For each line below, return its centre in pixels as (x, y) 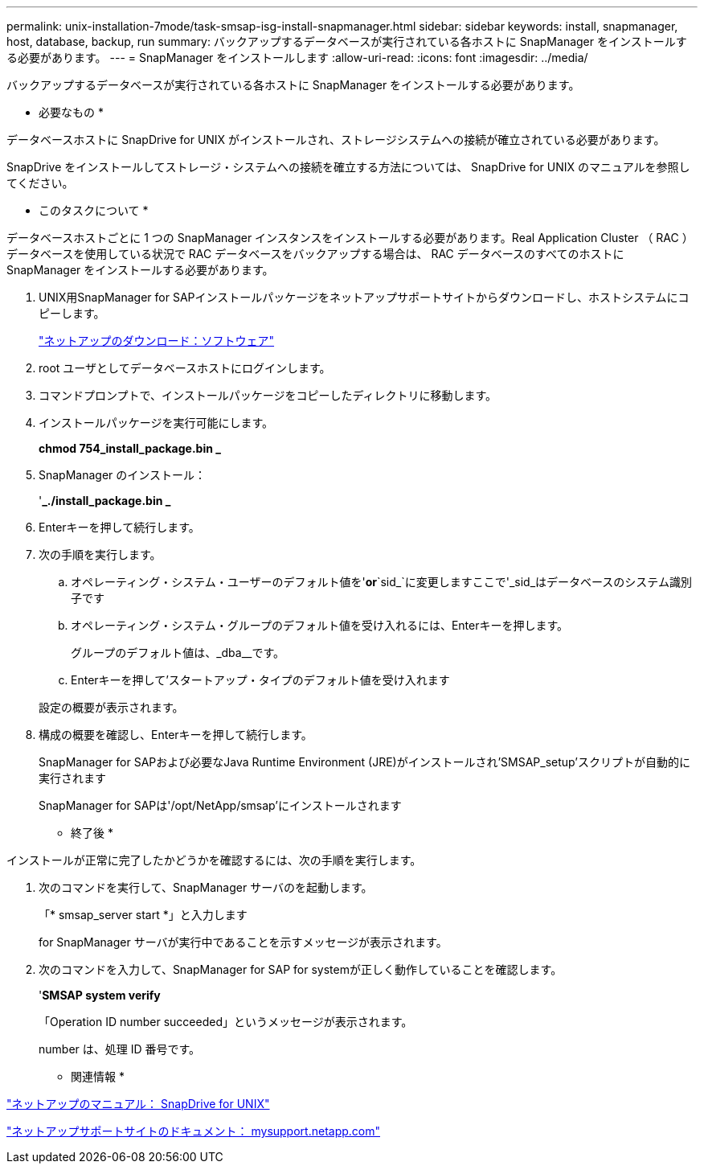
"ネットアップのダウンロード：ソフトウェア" (157, 341)
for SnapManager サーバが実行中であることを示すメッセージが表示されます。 (243, 942)
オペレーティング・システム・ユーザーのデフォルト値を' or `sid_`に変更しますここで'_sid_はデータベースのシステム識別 (381, 582)
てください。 (40, 183)
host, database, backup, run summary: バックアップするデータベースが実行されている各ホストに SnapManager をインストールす (347, 41)
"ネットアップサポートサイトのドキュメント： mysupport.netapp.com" (193, 1131)
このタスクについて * (94, 210)
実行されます (72, 778)
